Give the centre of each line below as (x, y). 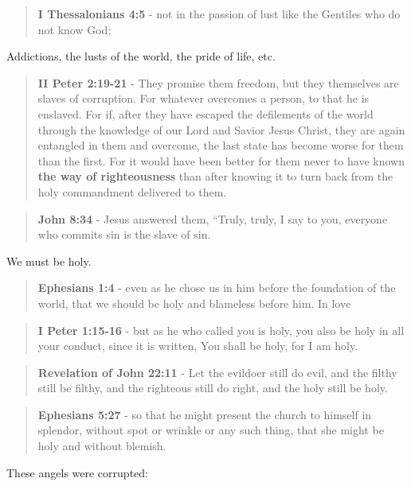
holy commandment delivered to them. (132, 191)
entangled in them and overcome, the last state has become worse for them (221, 145)
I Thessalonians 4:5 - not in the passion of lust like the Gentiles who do (219, 14)
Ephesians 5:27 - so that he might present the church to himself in (205, 414)
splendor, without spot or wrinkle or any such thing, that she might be (211, 430)
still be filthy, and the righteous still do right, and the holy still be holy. (213, 388)
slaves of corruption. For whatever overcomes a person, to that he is (204, 98)
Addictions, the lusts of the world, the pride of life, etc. (141, 56)
